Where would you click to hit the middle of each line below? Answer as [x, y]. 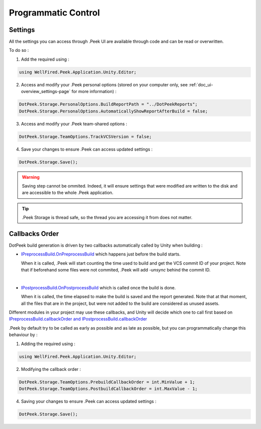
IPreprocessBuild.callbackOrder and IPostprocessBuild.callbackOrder [78, 319]
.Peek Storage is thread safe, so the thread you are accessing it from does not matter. [107, 218]
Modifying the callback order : [51, 369]
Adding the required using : [48, 344]
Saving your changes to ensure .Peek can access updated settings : [89, 401]
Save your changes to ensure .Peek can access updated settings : [87, 149]
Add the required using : [45, 59]
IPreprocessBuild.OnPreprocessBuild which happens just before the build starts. [101, 254]
